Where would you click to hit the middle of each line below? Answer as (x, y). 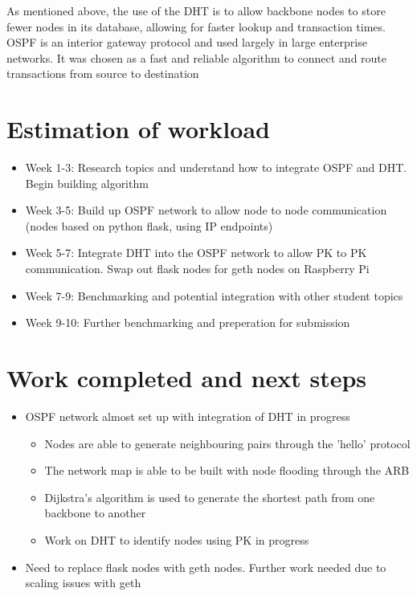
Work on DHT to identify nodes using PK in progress (177, 539)
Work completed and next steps (187, 378)
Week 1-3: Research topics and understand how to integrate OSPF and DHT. (216, 167)
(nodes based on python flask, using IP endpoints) (149, 225)
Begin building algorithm (87, 183)
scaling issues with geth (83, 583)
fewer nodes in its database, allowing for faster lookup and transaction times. (196, 26)
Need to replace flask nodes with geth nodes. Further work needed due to (206, 567)
